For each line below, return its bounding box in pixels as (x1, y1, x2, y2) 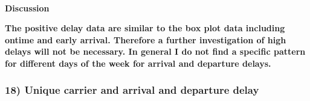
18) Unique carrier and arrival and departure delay (5, 82, 259, 97)
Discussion (5, 1, 50, 14)
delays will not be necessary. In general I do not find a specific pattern (5, 45, 306, 58)
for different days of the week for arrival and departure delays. (5, 57, 271, 69)
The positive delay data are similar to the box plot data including (5, 22, 285, 34)
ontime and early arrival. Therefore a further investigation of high (5, 33, 286, 46)
